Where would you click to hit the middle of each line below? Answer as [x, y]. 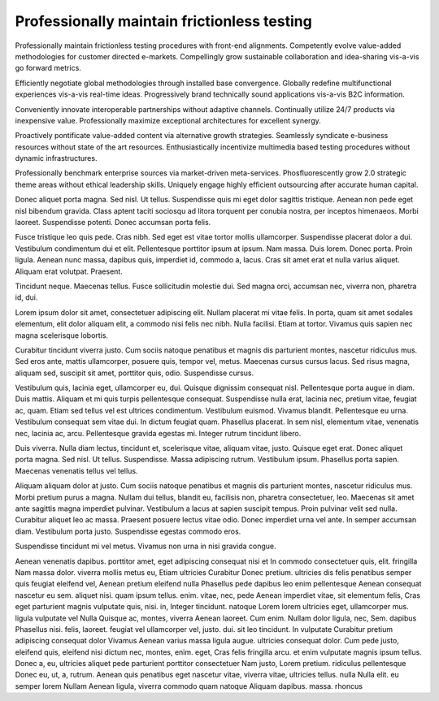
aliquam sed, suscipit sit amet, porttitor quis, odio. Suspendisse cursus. [135, 373]
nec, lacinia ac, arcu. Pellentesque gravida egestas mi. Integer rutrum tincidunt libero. [158, 433]
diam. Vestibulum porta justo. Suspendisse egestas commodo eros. [128, 531]
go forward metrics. [48, 68]
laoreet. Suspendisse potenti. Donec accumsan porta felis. [113, 223]
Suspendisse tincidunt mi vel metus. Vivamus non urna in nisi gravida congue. [146, 546]
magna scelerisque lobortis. [62, 335]
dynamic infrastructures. [56, 158]
